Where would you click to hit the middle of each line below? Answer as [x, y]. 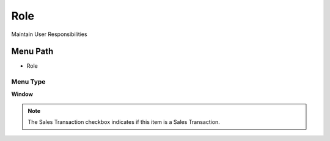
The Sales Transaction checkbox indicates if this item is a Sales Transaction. [124, 122]
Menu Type [28, 82]
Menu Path [32, 52]
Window [22, 94]
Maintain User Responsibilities [50, 34]
